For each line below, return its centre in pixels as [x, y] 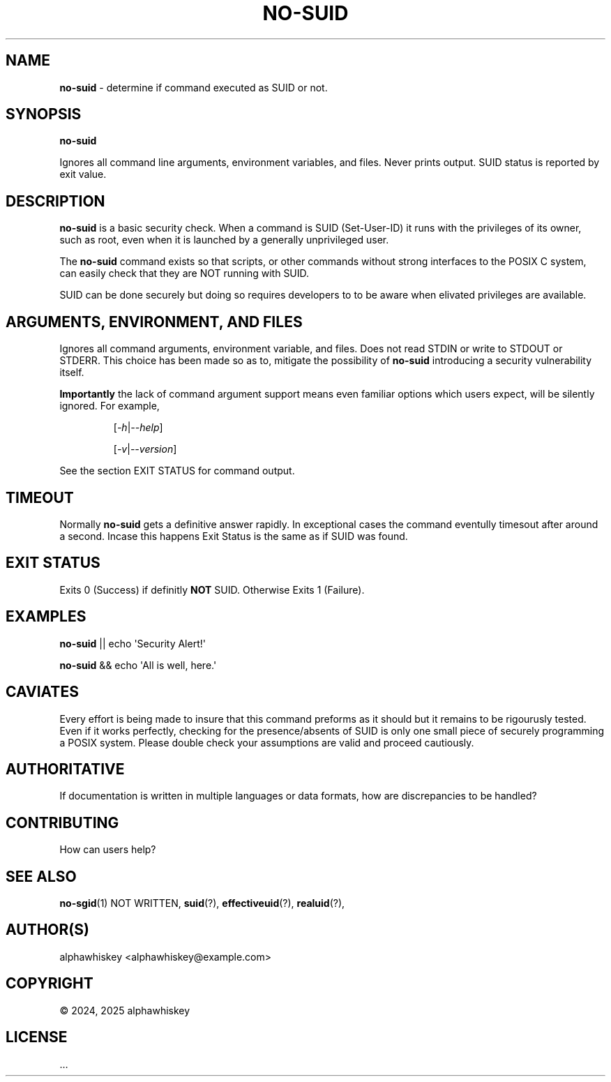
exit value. [83, 174]
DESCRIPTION [55, 201]
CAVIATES [42, 692]
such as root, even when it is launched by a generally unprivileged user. [224, 240]
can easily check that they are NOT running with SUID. [184, 273]
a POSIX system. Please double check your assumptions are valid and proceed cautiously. [267, 742]
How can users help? [108, 850]
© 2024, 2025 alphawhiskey [125, 1010]
